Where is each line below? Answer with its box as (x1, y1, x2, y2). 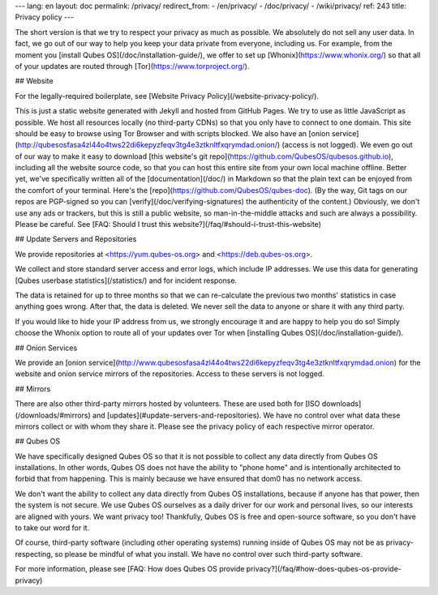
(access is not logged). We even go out (281, 140, 413, 150)
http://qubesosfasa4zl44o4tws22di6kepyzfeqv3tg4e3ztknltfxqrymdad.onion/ (17, 140, 278, 150)
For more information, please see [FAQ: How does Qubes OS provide (15, 564, 245, 574)
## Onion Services (15, 343, 78, 353)
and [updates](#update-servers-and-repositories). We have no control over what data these (92, 410, 401, 420)
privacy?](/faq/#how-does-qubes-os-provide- (246, 564, 401, 574)
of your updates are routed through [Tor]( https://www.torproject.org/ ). (15, 61, 250, 71)
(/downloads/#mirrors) (15, 410, 91, 420)
